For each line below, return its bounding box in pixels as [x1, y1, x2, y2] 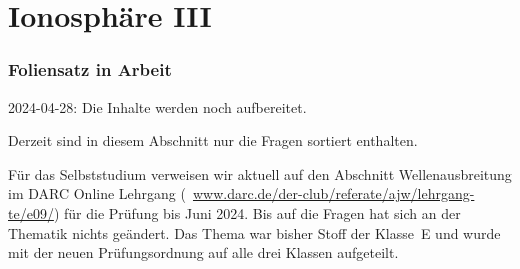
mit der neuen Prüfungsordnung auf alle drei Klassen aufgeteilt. [8, 242, 399, 263]
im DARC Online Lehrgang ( [8, 183, 186, 204]
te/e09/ [8, 202, 54, 223]
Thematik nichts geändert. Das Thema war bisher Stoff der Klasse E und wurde [8, 222, 501, 243]
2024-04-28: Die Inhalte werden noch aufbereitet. [8, 96, 307, 117]
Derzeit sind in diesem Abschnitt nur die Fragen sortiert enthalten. [8, 130, 418, 151]
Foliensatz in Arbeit [8, 57, 172, 82]
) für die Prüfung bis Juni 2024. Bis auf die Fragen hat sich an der [53, 202, 461, 223]
